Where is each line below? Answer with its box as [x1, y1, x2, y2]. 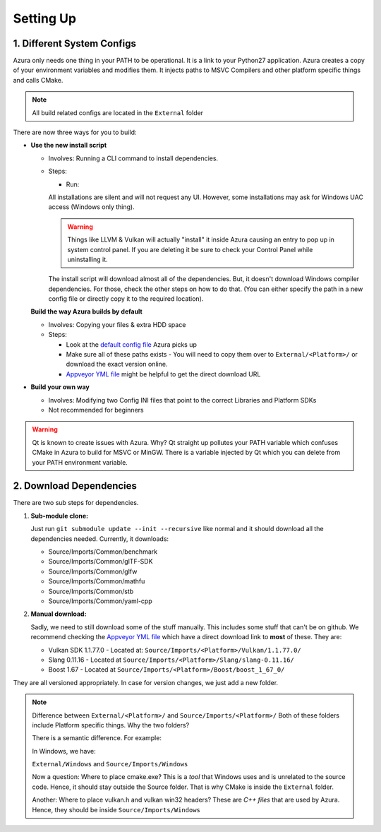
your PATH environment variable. [32, 458, 128, 466]
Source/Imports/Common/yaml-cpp [48, 597, 153, 605]
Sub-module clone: [30, 511, 88, 520]
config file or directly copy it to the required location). [48, 295, 204, 303]
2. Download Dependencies [13, 480, 138, 492]
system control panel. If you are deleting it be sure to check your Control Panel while [67, 245, 313, 254]
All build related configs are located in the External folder [32, 108, 204, 117]
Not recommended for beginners [48, 406, 144, 414]
